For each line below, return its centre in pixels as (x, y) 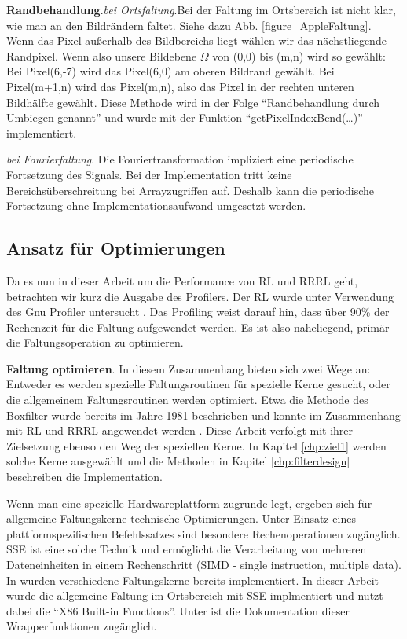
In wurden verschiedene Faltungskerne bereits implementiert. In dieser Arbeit (193, 580)
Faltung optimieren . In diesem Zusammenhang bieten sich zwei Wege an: (189, 368)
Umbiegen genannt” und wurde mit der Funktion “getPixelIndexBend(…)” (185, 118)
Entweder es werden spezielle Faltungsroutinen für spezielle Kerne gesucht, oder (198, 384)
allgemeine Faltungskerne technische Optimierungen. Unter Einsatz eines (181, 518)
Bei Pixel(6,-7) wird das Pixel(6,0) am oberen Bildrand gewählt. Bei (170, 71)
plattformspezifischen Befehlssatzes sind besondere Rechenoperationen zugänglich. (203, 533)
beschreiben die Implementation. (84, 477)
